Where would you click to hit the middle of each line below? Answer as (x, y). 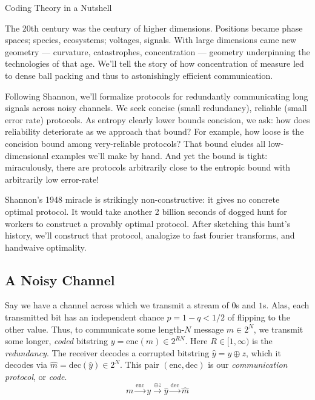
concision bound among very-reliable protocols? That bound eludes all (135, 143)
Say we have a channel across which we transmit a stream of (117, 305)
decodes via (26, 364)
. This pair (140, 364)
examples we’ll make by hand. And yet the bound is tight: (160, 155)
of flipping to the (259, 317)
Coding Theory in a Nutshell (58, 7)
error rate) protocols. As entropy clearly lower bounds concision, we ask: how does (157, 119)
